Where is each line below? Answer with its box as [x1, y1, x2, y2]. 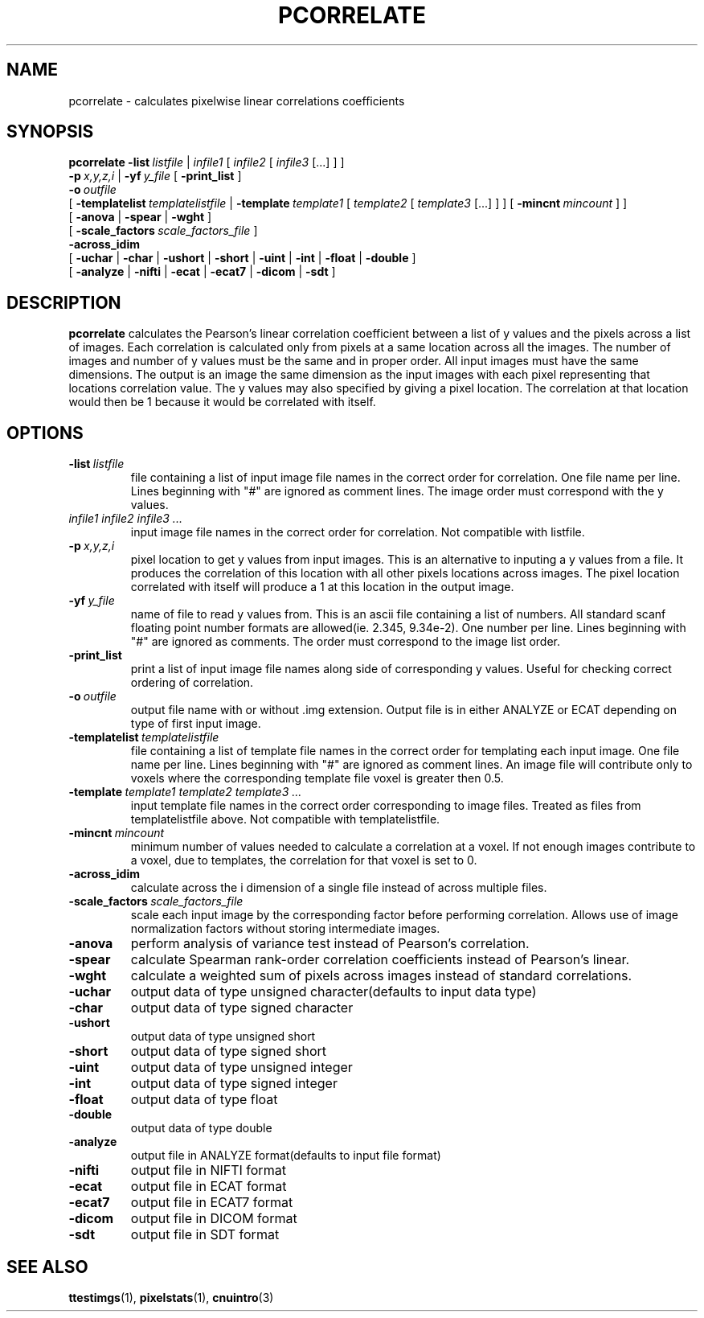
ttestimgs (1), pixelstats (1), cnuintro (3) [68, 1290, 274, 1304]
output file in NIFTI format [130, 1162, 286, 1179]
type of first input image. [130, 716, 261, 731]
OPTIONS [6, 422, 84, 443]
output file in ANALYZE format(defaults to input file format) [130, 1148, 441, 1163]
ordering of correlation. [130, 675, 254, 690]
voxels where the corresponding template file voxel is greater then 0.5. [130, 771, 504, 786]
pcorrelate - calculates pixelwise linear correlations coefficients [68, 93, 405, 108]
